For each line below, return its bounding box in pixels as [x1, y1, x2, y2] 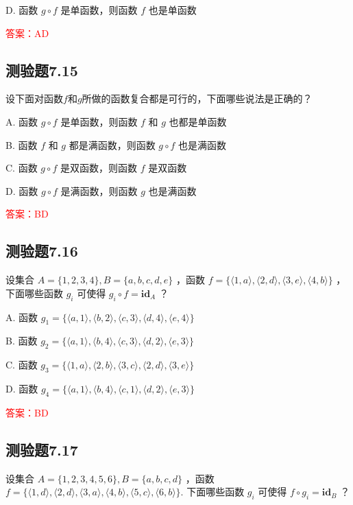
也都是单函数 [169, 114, 227, 128]
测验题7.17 [5, 438, 78, 460]
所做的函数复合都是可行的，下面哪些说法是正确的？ [82, 91, 313, 106]
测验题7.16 [5, 240, 78, 261]
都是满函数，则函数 [69, 137, 156, 152]
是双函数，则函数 [60, 161, 137, 175]
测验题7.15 [5, 59, 78, 80]
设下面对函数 [5, 91, 63, 106]
